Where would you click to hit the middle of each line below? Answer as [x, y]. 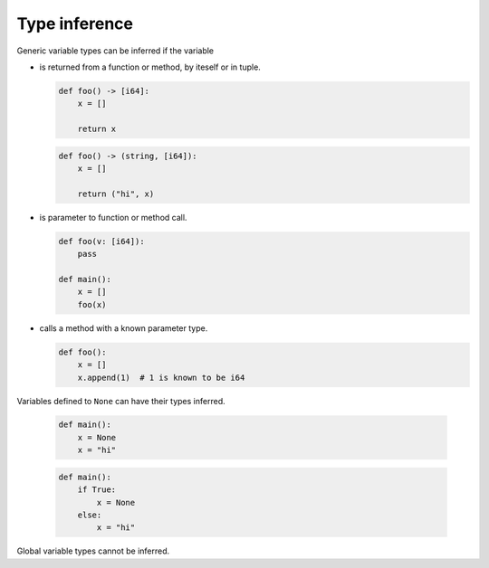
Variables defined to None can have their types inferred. [121, 401]
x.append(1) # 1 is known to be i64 [161, 377]
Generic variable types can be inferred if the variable [115, 51]
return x [97, 129]
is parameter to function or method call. [113, 217]
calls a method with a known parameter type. [124, 328]
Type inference [75, 24]
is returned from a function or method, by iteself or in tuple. [150, 67]
